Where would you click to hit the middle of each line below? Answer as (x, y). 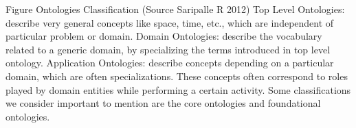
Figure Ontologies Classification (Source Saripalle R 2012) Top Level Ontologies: (175, 9)
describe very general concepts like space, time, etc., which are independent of (170, 22)
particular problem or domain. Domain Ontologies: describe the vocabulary (164, 36)
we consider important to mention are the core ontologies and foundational (163, 103)
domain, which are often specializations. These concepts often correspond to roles (177, 76)
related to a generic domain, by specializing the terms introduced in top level (168, 49)
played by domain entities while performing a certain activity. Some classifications (178, 89)
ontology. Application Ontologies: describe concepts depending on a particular (170, 63)
